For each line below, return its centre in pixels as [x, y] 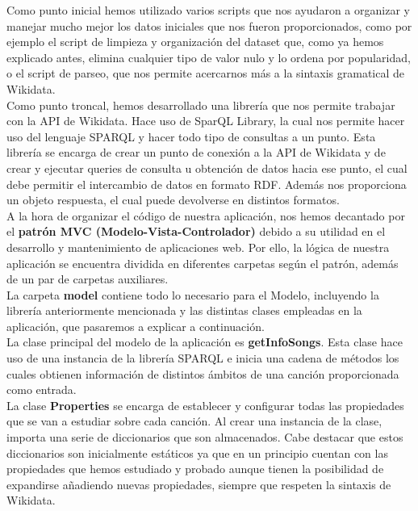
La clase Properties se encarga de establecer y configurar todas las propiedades [205, 405]
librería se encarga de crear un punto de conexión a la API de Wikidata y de [196, 152]
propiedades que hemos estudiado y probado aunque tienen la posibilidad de [195, 469]
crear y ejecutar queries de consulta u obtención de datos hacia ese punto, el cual [207, 168]
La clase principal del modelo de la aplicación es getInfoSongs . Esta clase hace [205, 342]
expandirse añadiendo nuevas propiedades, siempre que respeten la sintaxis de [199, 484]
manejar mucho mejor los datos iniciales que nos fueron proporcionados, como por [209, 25]
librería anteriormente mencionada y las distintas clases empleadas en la [184, 310]
